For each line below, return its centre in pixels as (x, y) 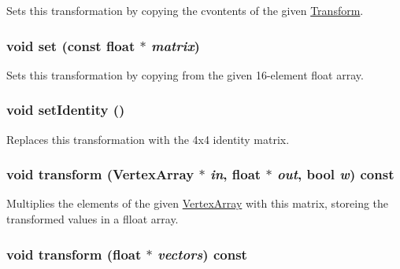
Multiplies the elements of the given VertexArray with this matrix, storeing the (198, 203)
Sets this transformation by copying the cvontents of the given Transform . (185, 10)
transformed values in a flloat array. (93, 219)
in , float (235, 174)
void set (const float (71, 45)
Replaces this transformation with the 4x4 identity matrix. (148, 139)
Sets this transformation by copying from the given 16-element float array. (185, 74)
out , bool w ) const (335, 174)
